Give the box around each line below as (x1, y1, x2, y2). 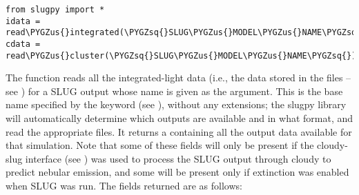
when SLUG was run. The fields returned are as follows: (6, 178, 242, 193)
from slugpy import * (6, 5, 105, 14)
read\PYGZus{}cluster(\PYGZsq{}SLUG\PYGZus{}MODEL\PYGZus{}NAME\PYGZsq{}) (6, 50, 357, 61)
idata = (6, 16, 41, 26)
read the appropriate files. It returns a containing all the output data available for (6, 124, 352, 138)
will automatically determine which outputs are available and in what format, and (6, 111, 353, 125)
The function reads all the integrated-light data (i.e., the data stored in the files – (6, 70, 351, 85)
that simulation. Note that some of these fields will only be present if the (6, 138, 314, 152)
